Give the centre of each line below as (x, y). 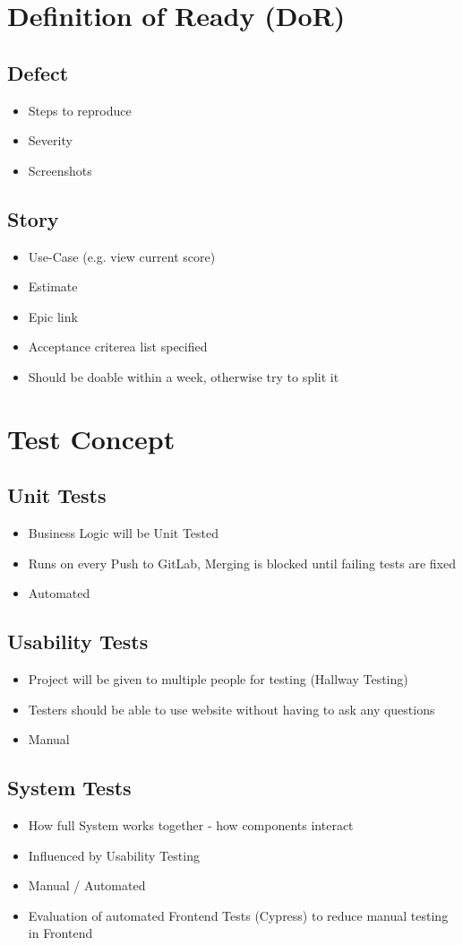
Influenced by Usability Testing (114, 855)
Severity (50, 140)
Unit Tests (57, 495)
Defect (38, 72)
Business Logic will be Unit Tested (124, 533)
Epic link (53, 316)
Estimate (53, 286)
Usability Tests (78, 642)
